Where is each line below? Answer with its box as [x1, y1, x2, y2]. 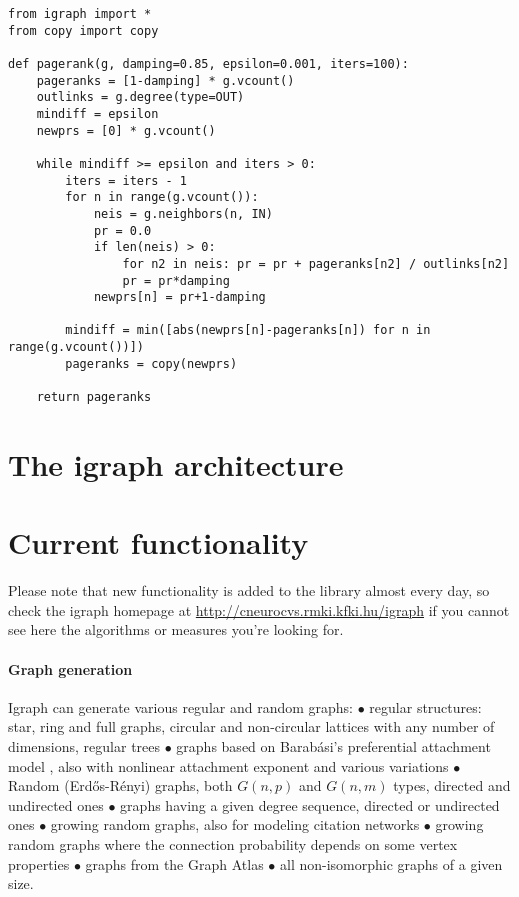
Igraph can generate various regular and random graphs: [8, 696, 354, 717]
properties [8, 853, 70, 874]
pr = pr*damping [122, 273, 230, 288]
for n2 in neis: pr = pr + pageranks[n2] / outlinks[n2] [122, 256, 510, 271]
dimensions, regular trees [8, 736, 161, 757]
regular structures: [369, 696, 482, 717]
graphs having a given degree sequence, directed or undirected [120, 794, 500, 815]
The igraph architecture [8, 443, 344, 484]
